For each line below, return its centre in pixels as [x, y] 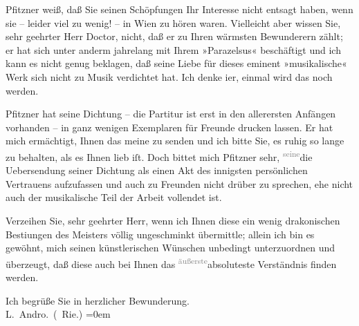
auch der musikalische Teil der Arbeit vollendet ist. [114, 197]
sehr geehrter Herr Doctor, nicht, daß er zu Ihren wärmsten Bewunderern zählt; [174, 36]
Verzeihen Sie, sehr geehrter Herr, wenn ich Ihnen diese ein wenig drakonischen [173, 220]
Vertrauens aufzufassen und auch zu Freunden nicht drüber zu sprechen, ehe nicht [179, 183]
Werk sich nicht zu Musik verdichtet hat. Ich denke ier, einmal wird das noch [169, 76]
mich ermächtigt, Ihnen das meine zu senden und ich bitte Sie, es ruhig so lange [175, 141]
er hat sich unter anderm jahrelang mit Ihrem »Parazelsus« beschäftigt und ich [173, 49]
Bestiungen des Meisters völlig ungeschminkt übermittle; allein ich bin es [160, 234]
